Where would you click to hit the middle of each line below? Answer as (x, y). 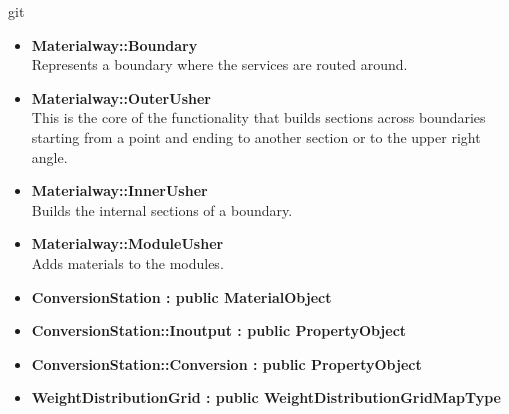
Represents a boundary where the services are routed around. (219, 64)
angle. (49, 156)
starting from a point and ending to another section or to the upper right (256, 136)
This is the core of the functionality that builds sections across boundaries (258, 117)
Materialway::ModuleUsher (127, 243)
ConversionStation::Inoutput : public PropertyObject (219, 330)
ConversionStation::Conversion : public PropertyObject (226, 363)
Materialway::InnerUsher (119, 190)
